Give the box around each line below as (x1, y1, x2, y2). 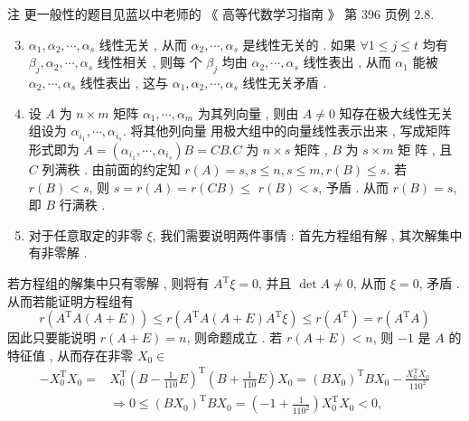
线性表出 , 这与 (80, 72, 169, 91)
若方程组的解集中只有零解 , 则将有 (7, 274, 210, 292)
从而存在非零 (57, 345, 134, 364)
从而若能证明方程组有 (7, 291, 134, 310)
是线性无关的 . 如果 (242, 34, 356, 53)
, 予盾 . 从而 (318, 177, 389, 196)
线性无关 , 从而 (98, 34, 187, 53)
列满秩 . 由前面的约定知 (42, 160, 181, 179)
